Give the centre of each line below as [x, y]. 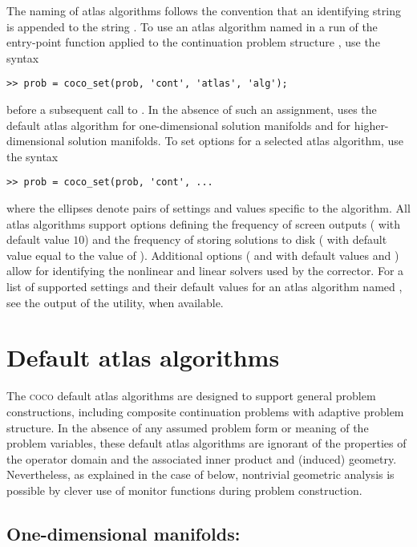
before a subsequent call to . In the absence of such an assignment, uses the [192, 109]
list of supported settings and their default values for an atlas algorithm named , [204, 287]
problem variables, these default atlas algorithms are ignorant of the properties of [206, 443]
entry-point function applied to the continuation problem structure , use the [193, 42]
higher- [371, 125]
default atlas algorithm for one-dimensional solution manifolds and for [179, 125]
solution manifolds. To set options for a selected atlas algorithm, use [236, 141]
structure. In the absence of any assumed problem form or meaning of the [188, 427]
